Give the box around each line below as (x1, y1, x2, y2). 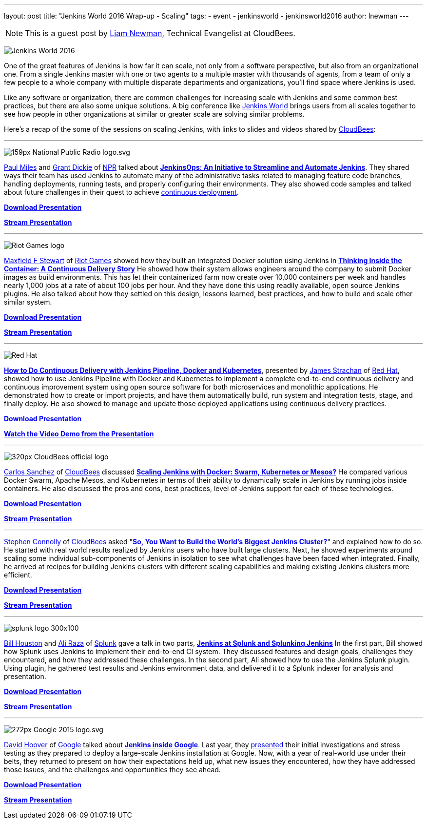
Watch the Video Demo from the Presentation (4, 430, 154, 438)
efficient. (4, 571, 32, 579)
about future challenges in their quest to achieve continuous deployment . (4, 188, 239, 196)
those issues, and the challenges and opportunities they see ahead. (4, 765, 221, 774)
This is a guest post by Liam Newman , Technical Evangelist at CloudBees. (25, 28, 295, 38)
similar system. (4, 298, 52, 306)
